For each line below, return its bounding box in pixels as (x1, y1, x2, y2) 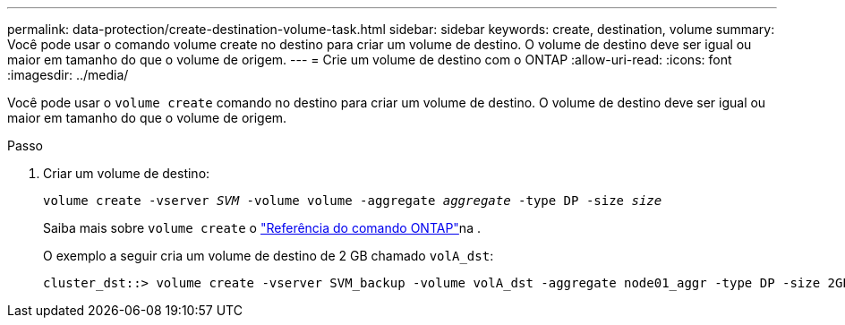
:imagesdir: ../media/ (7, 67, 129, 82)
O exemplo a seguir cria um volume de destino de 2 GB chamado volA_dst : (43, 248, 494, 263)
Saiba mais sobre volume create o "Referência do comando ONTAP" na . (43, 220, 481, 235)
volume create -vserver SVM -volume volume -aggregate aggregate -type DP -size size (43, 193, 662, 208)
